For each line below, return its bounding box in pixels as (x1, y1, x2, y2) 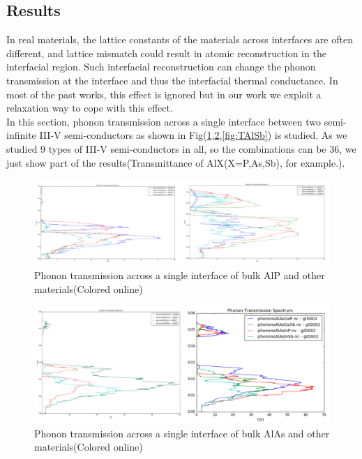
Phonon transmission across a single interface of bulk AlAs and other (34, 426, 330, 440)
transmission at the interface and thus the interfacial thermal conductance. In (6, 73, 338, 87)
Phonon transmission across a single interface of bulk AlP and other (34, 268, 325, 283)
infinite (6, 128, 36, 142)
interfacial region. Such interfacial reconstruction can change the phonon (6, 59, 316, 74)
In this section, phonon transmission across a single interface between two (6, 114, 322, 128)
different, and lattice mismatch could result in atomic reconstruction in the (6, 45, 326, 60)
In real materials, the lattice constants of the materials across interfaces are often (6, 32, 353, 47)
